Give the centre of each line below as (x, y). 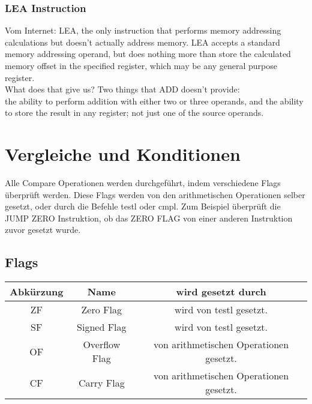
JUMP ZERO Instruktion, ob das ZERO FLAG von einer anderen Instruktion (149, 218)
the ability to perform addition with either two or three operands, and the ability (154, 101)
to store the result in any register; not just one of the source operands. (134, 113)
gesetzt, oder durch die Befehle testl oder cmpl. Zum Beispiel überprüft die (143, 206)
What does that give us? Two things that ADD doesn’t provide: (122, 89)
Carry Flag (101, 382)
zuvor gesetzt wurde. (43, 230)
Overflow (102, 345)
